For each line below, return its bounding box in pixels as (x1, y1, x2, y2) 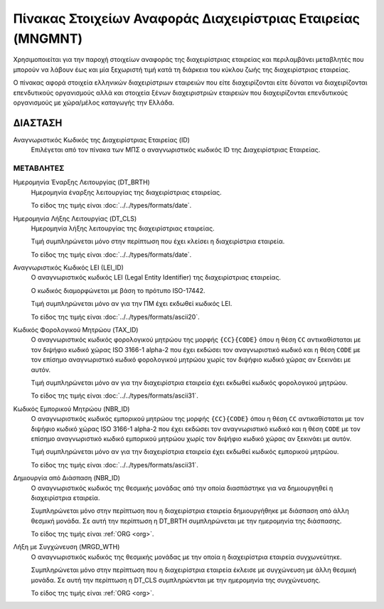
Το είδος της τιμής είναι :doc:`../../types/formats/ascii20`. (31, 312, 200, 321)
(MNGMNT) (13, 31, 83, 46)
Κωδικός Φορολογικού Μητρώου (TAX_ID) (13, 326, 139, 334)
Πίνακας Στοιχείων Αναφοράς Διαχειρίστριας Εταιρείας (13, 11, 361, 26)
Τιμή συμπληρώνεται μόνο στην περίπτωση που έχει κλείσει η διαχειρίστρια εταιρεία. (31, 237, 285, 245)
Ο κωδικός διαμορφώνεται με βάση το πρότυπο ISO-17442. (31, 286, 206, 295)
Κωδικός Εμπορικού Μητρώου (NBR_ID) (13, 404, 130, 413)
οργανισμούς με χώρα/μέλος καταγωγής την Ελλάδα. (13, 98, 174, 107)
